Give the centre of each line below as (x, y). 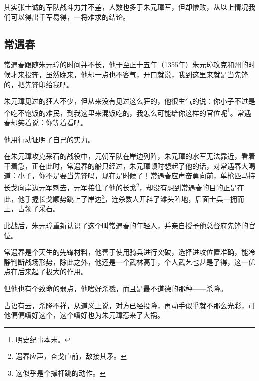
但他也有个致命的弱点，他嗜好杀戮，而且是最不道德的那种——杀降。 (116, 288)
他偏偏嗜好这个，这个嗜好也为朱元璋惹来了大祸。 (84, 315)
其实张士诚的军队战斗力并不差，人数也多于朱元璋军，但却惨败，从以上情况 (126, 7)
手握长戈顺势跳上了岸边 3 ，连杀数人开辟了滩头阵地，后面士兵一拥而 (134, 198)
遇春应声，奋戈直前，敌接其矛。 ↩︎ (71, 356)
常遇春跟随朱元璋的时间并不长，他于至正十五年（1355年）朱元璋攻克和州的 (126, 65)
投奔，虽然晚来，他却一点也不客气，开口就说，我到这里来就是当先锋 (136, 74)
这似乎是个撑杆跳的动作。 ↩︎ (61, 373)
